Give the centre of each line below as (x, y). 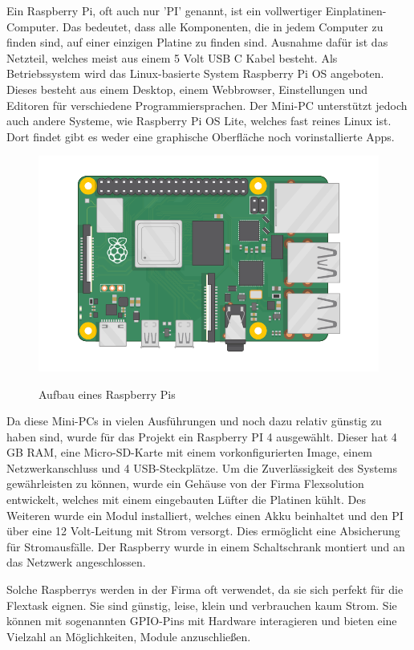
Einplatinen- (356, 10)
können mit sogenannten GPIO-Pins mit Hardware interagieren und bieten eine (202, 621)
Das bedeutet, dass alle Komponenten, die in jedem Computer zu (223, 26)
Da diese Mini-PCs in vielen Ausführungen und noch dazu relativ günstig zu (194, 421)
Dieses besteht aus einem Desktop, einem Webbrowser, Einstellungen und (187, 89)
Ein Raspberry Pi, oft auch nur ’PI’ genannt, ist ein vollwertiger (164, 10)
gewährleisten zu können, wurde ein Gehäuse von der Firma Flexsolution (185, 483)
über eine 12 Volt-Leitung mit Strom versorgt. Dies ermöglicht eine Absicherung (203, 531)
